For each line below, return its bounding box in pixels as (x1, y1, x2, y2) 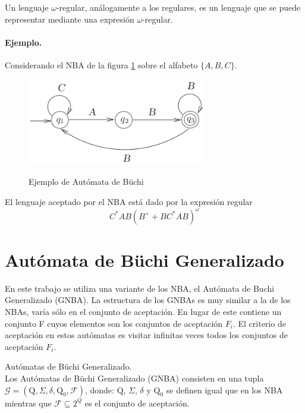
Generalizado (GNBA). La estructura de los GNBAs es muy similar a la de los (5, 294, 291, 306)
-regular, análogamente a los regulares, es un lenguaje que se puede (56, 1, 301, 13)
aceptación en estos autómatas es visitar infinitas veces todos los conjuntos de (5, 329, 288, 341)
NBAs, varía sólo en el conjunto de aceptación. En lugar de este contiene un (5, 305, 282, 318)
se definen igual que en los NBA (166, 383, 283, 396)
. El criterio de (232, 317, 286, 329)
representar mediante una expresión (5, 12, 134, 25)
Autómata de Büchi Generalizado (5, 247, 284, 272)
